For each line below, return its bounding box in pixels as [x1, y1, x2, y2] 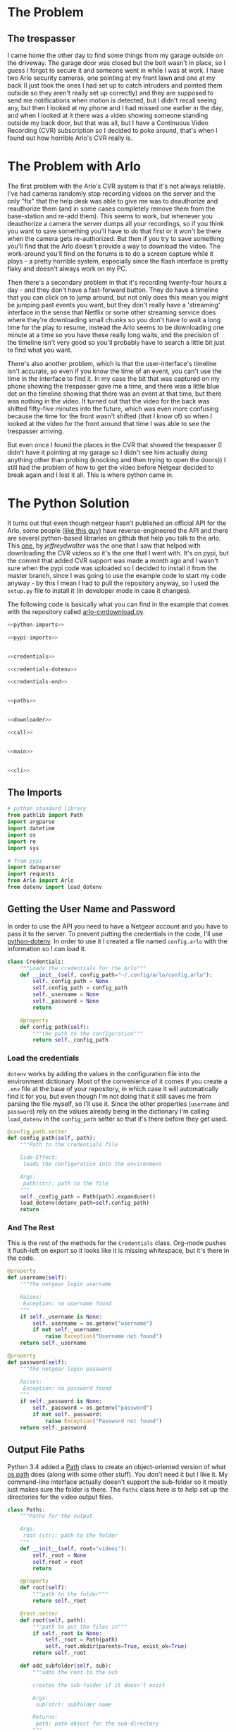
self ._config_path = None [32, 978, 109, 985]
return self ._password [20, 1424, 87, 1431]
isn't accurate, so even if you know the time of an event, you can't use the [7, 367, 222, 375]
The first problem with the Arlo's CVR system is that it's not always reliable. [7, 182, 225, 190]
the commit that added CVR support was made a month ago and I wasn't [7, 556, 218, 565]
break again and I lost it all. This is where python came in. [7, 471, 174, 479]
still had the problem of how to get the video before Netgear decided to [7, 463, 215, 471]
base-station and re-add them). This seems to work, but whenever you [7, 211, 213, 220]
